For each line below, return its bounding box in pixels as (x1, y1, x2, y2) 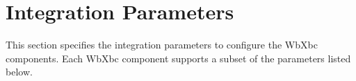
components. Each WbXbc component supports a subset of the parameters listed (6, 51, 351, 65)
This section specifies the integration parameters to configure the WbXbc (6, 37, 318, 52)
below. (6, 64, 33, 79)
